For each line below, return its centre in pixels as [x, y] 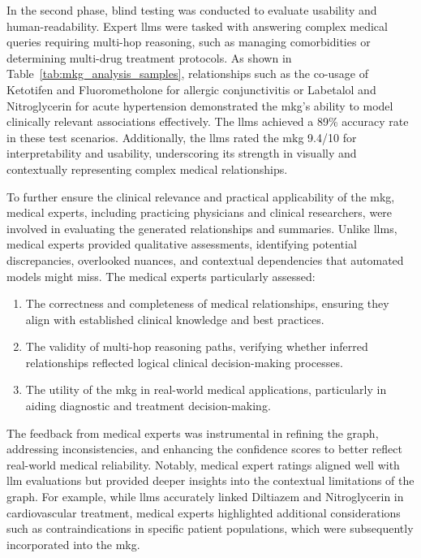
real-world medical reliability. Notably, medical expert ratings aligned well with [203, 464]
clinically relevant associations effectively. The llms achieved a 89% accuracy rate [208, 121]
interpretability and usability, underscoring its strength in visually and [182, 153]
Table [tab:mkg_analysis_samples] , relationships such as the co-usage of [188, 74]
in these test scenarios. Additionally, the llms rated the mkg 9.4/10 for [182, 137]
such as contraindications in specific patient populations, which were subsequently [210, 528]
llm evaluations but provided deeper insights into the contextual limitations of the [210, 480]
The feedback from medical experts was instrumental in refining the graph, [193, 433]
